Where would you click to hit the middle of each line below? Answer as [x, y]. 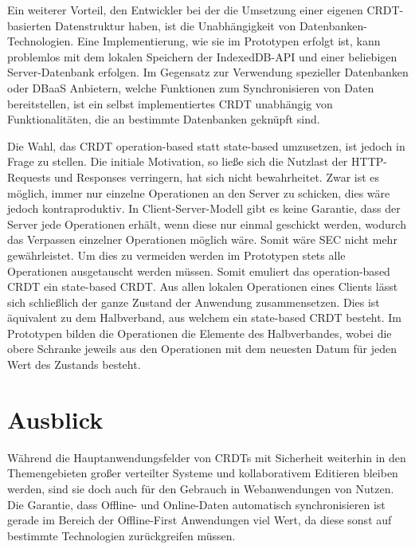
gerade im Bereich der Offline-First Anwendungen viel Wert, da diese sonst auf [200, 520]
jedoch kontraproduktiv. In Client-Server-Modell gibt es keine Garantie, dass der [204, 208]
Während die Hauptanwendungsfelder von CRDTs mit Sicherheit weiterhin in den [207, 457]
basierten [29, 25]
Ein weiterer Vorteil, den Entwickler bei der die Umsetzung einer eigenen [185, 10]
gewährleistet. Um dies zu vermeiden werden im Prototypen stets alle [176, 255]
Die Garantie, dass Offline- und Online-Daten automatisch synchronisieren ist [196, 504]
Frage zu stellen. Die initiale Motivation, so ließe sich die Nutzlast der [178, 161]
